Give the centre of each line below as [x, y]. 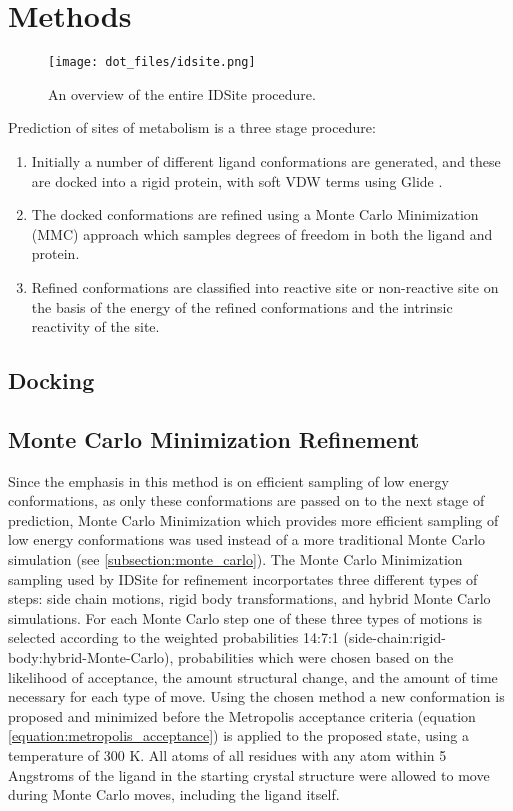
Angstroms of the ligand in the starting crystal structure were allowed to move [249, 774]
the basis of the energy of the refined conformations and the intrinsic [242, 306]
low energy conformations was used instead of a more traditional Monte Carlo [246, 539]
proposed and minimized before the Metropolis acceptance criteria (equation [242, 715]
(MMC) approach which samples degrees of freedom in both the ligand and [262, 233]
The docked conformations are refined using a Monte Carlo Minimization [255, 214]
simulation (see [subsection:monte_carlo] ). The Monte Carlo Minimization [235, 559]
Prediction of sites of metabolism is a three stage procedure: [192, 127]
